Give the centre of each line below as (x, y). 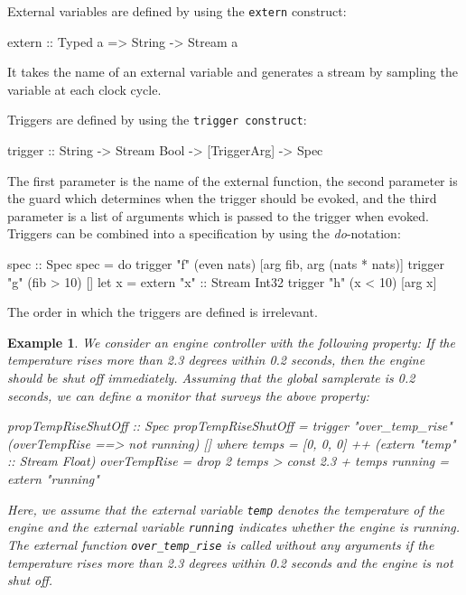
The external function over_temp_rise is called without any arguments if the (221, 544)
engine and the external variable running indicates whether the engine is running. (234, 527)
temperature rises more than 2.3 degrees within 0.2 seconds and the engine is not (230, 562)
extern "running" (53, 479)
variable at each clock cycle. (84, 89)
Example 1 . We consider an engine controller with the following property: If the (231, 342)
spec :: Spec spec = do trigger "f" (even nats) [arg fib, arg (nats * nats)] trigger (226, 264)
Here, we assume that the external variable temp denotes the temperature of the (226, 509)
